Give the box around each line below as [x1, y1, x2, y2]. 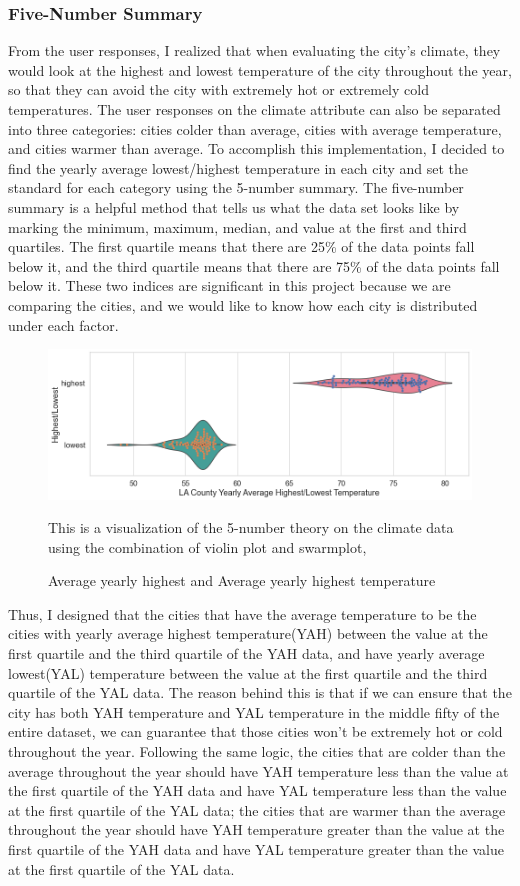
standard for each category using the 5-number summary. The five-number [8, 177, 464, 198]
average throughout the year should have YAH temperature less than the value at [8, 760, 509, 781]
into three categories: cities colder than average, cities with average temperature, [8, 118, 502, 139]
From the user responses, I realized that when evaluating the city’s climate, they [8, 40, 501, 61]
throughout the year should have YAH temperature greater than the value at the [8, 819, 505, 840]
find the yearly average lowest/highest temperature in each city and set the [8, 157, 469, 178]
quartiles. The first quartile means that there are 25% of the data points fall [8, 236, 475, 257]
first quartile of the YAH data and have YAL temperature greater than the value [8, 839, 504, 860]
